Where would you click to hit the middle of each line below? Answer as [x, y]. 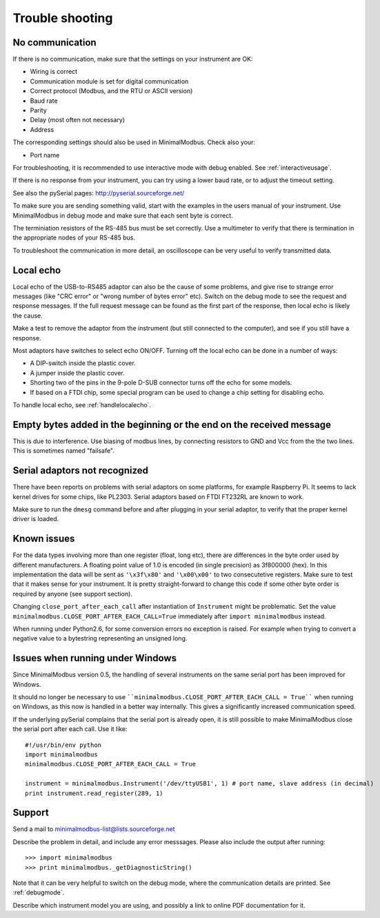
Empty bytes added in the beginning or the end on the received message [172, 424]
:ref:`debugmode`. [39, 892]
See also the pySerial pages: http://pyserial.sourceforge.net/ [99, 193]
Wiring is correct [54, 72]
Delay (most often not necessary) [78, 120]
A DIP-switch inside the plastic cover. [83, 363]
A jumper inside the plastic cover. [77, 373]
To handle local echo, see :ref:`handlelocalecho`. [82, 404]
